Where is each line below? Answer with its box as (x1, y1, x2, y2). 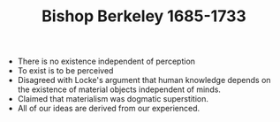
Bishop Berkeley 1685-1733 (41, 6, 247, 27)
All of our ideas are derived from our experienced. (17, 103, 201, 114)
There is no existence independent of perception (17, 56, 196, 67)
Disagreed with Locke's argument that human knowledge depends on (17, 75, 271, 86)
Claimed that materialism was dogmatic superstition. (17, 94, 209, 104)
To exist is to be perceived (17, 65, 114, 76)
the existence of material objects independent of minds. (17, 84, 221, 95)
